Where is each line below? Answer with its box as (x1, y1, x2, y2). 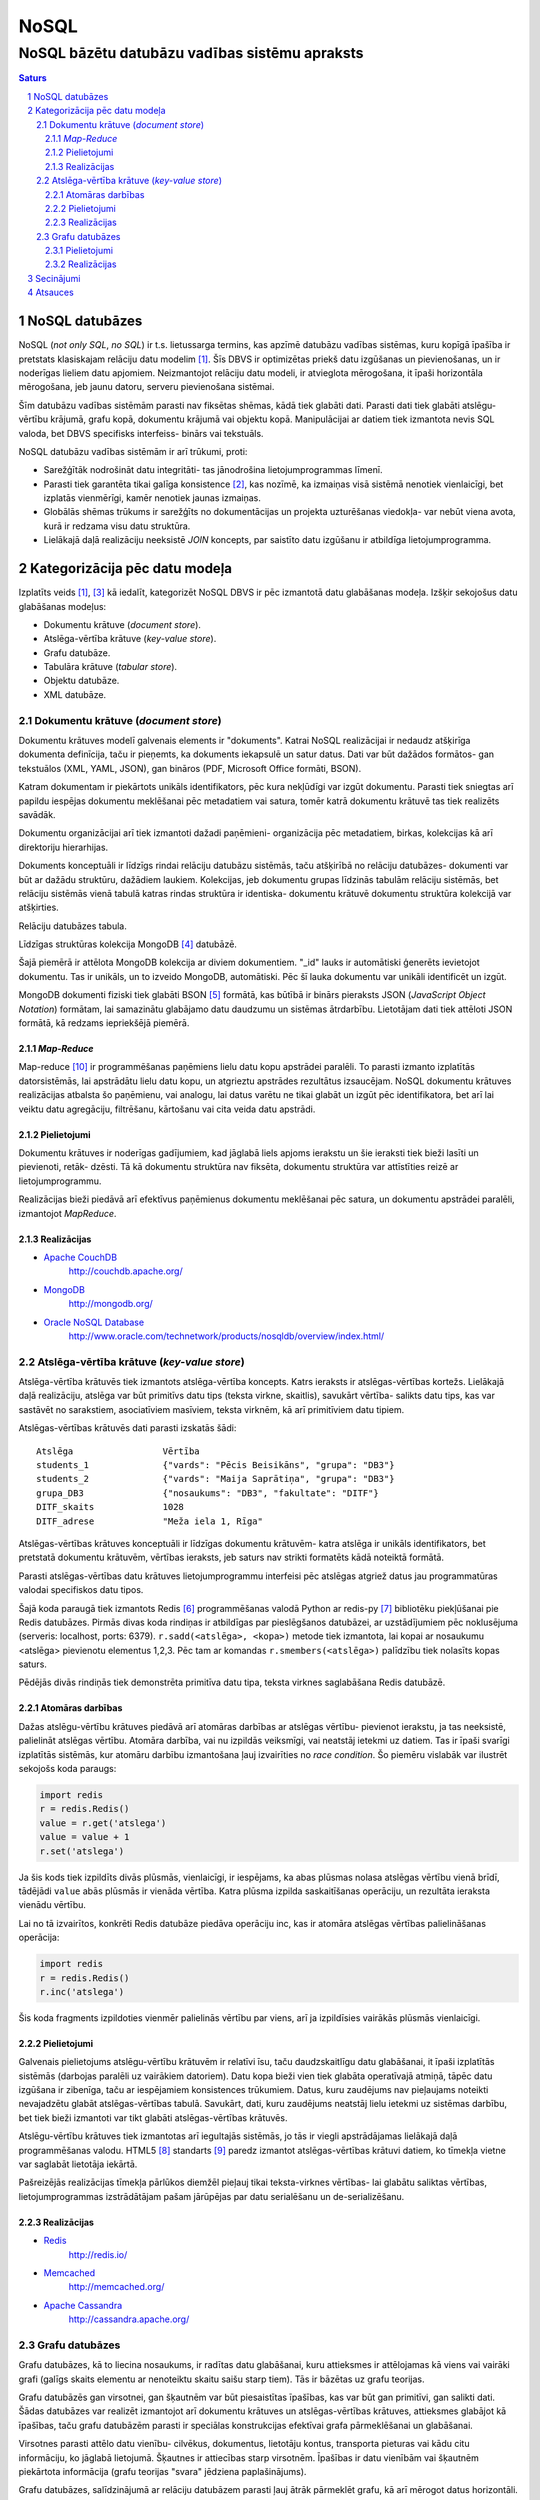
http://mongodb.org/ (68, 1298, 154, 1310)
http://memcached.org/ (68, 2281, 165, 2293)
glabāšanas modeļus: (18, 600, 107, 612)
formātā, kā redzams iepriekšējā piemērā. (18, 1017, 190, 1029)
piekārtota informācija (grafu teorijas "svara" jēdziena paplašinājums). (18, 2466, 307, 2477)
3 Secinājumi (27, 272, 81, 284)
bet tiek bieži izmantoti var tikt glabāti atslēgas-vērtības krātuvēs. (18, 2111, 288, 2124)
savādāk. (18, 808, 56, 820)
